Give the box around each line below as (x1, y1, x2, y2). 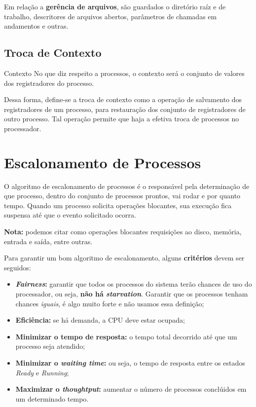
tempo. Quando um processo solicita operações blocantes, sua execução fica (4, 200, 232, 210)
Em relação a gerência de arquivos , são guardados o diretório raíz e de (4, 1, 226, 11)
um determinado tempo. (15, 393, 89, 404)
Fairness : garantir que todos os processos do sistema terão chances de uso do (15, 279, 252, 289)
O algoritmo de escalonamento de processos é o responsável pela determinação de (4, 181, 250, 191)
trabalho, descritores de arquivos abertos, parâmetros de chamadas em (4, 11, 217, 21)
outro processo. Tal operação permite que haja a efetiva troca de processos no (4, 113, 239, 124)
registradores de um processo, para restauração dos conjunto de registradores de (4, 104, 246, 114)
